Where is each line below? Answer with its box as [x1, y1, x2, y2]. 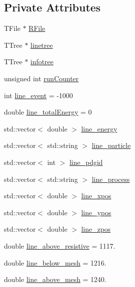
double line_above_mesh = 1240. [4, 274, 107, 285]
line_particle [91, 140, 131, 150]
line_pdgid [69, 156, 103, 167]
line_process [91, 173, 130, 184]
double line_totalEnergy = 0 [4, 107, 92, 117]
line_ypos [81, 207, 112, 217]
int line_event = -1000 [4, 90, 73, 100]
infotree [30, 56, 54, 67]
